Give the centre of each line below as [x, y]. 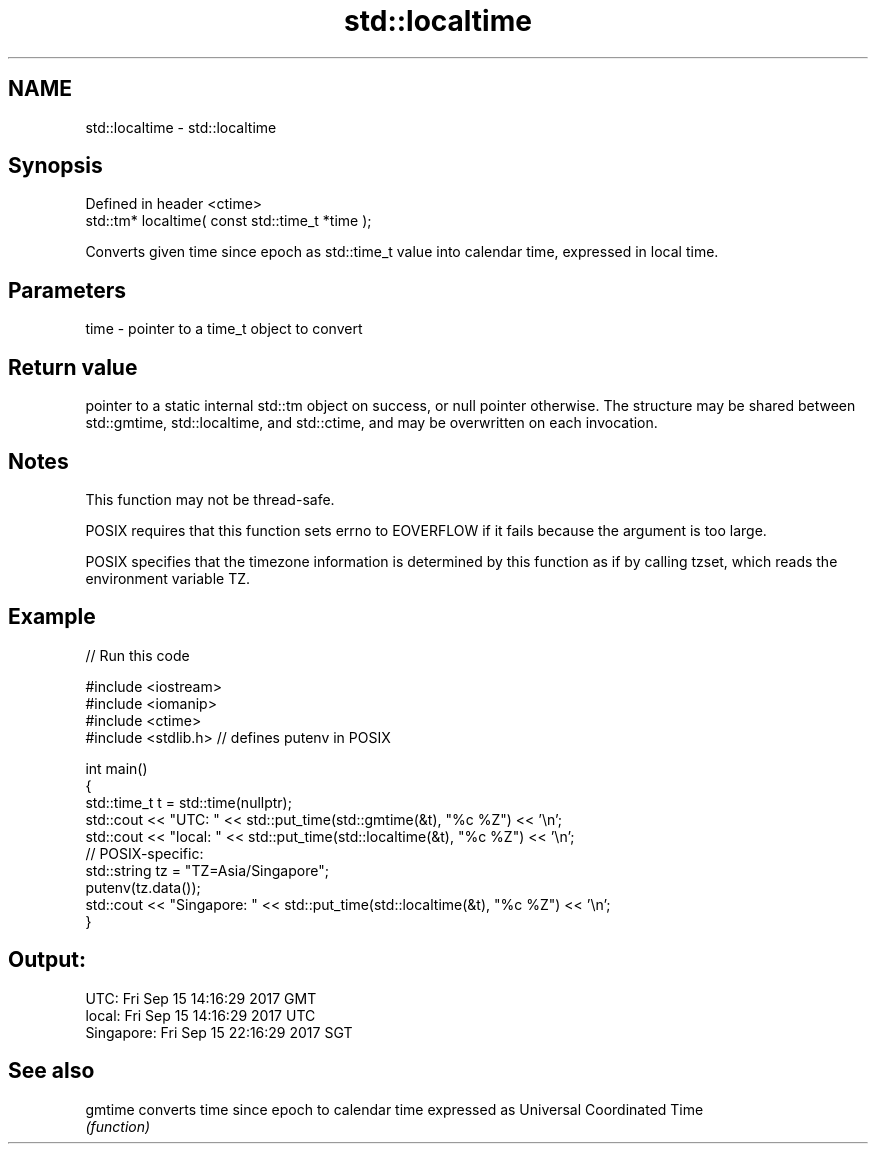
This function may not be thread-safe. [210, 499]
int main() [116, 768]
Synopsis [55, 166]
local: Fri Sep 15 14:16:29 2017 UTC [200, 1015]
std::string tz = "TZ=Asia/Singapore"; [207, 870]
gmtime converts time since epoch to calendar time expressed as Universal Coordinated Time [394, 1109]
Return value [73, 367]
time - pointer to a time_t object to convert [224, 329]
